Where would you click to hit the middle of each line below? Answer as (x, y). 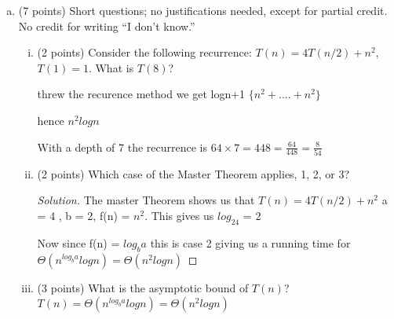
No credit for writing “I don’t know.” (107, 26)
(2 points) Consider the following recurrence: (144, 52)
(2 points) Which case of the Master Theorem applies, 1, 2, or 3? (193, 173)
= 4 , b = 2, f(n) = (84, 216)
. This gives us (179, 216)
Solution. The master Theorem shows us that (146, 200)
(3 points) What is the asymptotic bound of (143, 287)
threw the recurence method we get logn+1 (141, 94)
